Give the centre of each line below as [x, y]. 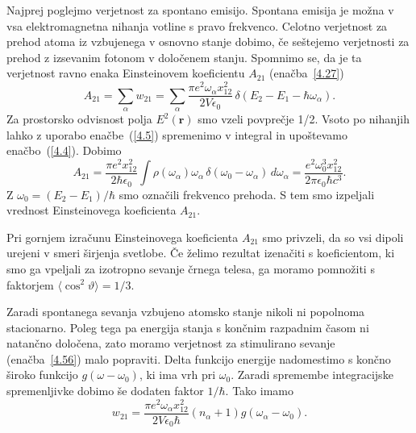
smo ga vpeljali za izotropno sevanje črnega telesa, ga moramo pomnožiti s [191, 268]
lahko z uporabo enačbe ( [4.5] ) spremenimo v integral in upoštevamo [177, 134]
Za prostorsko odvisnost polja [79, 119]
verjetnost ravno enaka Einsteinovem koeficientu [126, 73]
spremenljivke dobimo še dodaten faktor [105, 391]
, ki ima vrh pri [177, 375]
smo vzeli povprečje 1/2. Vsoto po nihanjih [304, 119]
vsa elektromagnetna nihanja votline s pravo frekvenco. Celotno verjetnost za [197, 25]
